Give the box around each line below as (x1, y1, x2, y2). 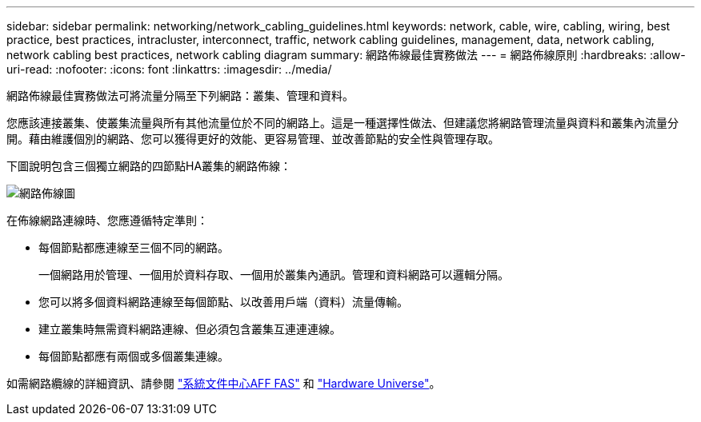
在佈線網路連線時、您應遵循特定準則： (6, 213, 208, 227)
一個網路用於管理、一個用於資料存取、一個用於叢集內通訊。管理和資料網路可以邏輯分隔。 (38, 268, 509, 281)
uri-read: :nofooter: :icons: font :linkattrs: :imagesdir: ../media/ (6, 62, 332, 76)
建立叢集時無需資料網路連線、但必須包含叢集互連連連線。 (38, 322, 341, 336)
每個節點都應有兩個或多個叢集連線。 (38, 349, 229, 363)
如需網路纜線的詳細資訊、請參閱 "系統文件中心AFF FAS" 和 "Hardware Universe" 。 (6, 376, 441, 390)
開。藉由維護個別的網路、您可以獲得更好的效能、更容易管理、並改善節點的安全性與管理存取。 (6, 132, 499, 145)
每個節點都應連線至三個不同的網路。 (38, 241, 229, 254)
